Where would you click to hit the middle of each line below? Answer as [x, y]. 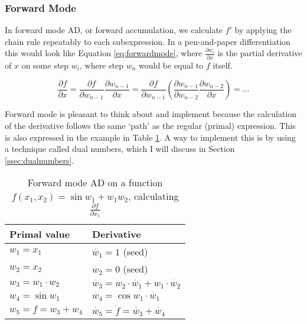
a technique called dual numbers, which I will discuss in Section [120, 149]
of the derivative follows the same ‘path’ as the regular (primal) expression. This [150, 125]
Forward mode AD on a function [95, 183]
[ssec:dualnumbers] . [40, 160]
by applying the [263, 30]
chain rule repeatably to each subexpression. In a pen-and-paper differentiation [148, 41]
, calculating [153, 196]
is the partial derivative [260, 53]
